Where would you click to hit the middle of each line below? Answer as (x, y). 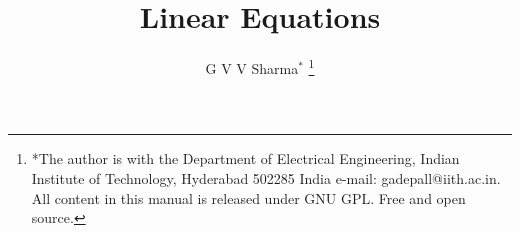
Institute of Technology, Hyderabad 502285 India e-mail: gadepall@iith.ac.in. (266, 177)
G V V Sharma (252, 67)
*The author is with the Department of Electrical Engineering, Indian (245, 158)
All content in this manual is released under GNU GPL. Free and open (248, 197)
